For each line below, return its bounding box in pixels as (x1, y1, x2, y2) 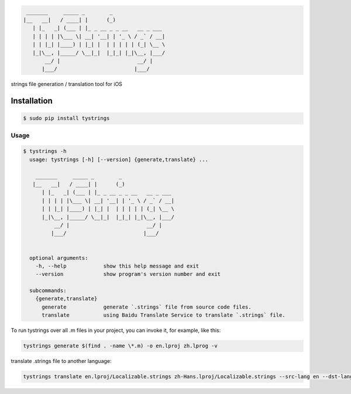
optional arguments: (29, 255, 88, 261)
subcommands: (29, 287, 67, 294)
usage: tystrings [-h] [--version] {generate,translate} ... (29, 156, 209, 163)
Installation (11, 96, 53, 106)
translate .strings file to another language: (11, 358, 112, 365)
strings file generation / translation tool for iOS (11, 81, 123, 88)
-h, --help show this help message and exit (35, 262, 199, 269)
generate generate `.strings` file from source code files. (42, 303, 252, 310)
